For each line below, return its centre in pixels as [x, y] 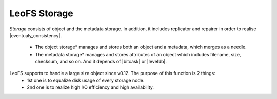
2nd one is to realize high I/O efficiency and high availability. [90, 87]
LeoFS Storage [42, 13]
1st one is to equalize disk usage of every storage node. [86, 80]
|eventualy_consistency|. [35, 35]
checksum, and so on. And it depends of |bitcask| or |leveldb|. [101, 62]
